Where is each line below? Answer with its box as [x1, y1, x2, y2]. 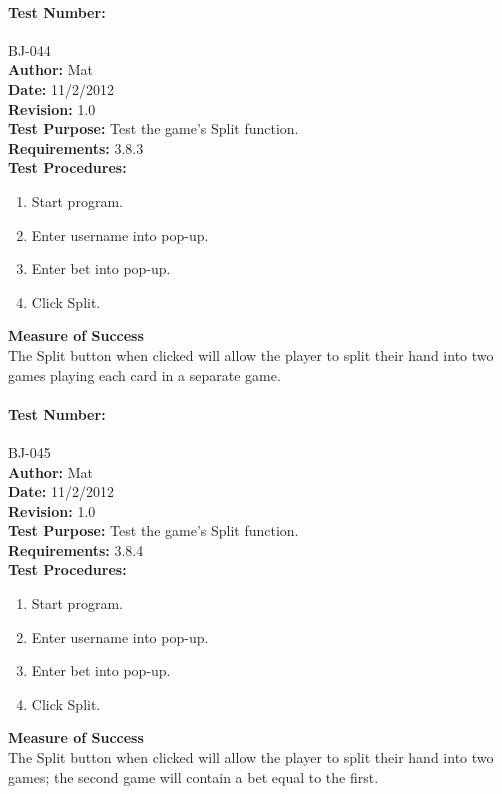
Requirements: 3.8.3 [8, 137, 144, 158]
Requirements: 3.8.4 [8, 539, 144, 560]
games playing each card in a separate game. [8, 364, 281, 385]
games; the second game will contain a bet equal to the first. [8, 766, 379, 787]
